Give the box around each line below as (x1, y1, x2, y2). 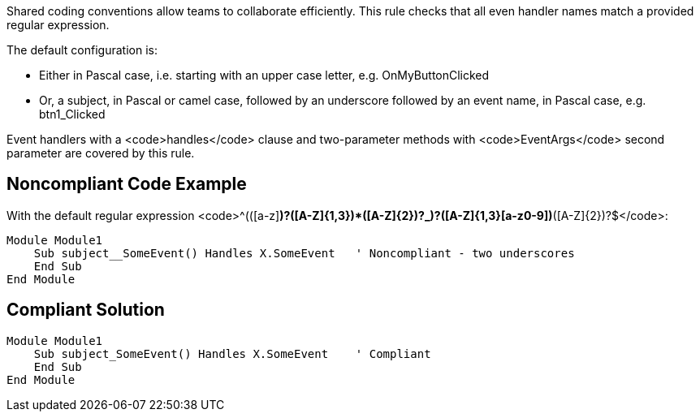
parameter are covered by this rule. (6, 146, 195, 160)
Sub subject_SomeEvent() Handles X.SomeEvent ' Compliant (33, 347, 431, 360)
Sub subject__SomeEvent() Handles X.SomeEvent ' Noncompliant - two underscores (33, 246, 575, 260)
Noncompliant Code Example (6, 174, 247, 195)
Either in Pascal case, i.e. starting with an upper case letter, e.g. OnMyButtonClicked (39, 68, 490, 82)
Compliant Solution (6, 299, 165, 321)
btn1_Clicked (39, 107, 106, 121)
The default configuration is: (6, 43, 158, 57)
